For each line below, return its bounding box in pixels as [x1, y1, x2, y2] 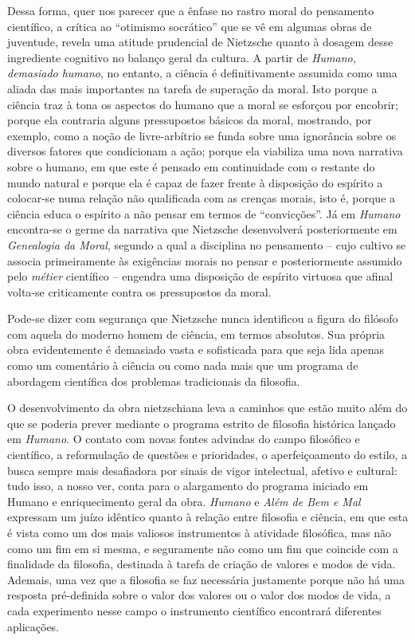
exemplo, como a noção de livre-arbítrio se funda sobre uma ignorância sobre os [7, 127, 397, 143]
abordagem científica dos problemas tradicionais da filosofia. [7, 372, 300, 389]
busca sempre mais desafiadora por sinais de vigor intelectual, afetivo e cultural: [7, 461, 397, 478]
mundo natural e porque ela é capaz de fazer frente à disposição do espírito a [7, 174, 383, 190]
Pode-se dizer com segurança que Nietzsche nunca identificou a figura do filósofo [7, 310, 398, 327]
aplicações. [7, 618, 60, 634]
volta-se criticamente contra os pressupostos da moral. [7, 283, 272, 300]
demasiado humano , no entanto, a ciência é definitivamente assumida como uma [7, 65, 397, 81]
